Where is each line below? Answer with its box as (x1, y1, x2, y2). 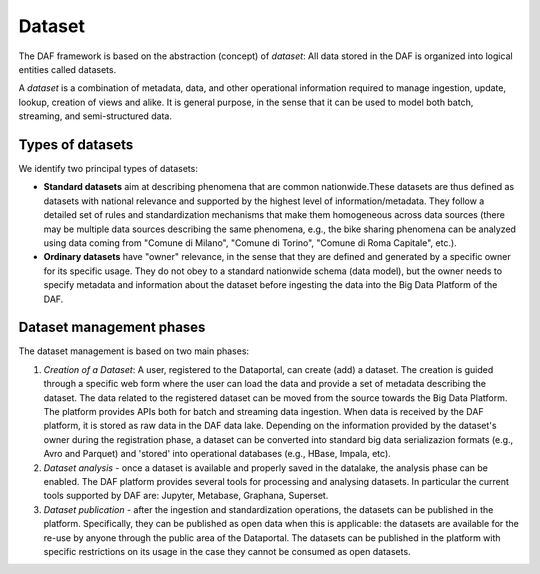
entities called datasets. (18, 63, 117, 75)
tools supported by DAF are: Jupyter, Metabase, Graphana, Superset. (43, 490, 329, 502)
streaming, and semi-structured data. (18, 110, 172, 122)
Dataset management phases (18, 319, 206, 336)
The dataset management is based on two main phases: (18, 345, 250, 357)
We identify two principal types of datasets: (18, 163, 199, 175)
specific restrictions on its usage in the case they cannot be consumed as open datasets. (43, 545, 411, 557)
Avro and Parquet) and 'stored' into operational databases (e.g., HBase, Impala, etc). (43, 448, 392, 460)
